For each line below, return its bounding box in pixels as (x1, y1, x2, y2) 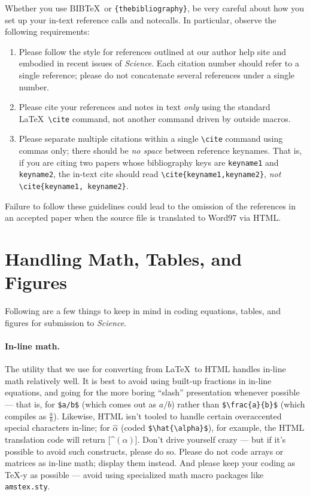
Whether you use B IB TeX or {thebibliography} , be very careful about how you (5, 2, 304, 14)
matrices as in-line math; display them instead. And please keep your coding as (5, 457, 296, 469)
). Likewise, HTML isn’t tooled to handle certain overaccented (53, 409, 282, 422)
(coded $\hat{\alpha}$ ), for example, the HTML (120, 421, 305, 434)
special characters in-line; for (5, 421, 110, 434)
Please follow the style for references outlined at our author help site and (19, 45, 287, 57)
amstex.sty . (5, 480, 50, 492)
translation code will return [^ (5, 433, 116, 446)
